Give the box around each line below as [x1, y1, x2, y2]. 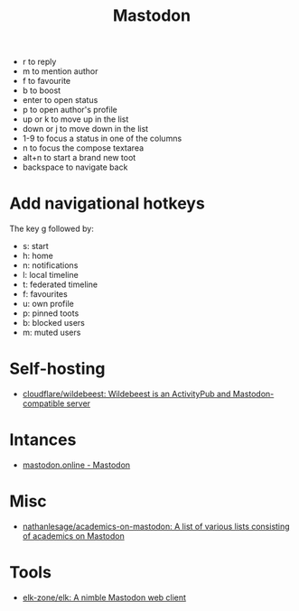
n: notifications [22, 260, 79, 271]
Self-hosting [9, 358, 106, 379]
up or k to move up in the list [22, 114, 129, 125]
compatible [22, 398, 65, 409]
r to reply [22, 56, 57, 68]
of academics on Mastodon [22, 530, 125, 542]
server [66, 398, 91, 409]
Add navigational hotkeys [9, 193, 205, 214]
